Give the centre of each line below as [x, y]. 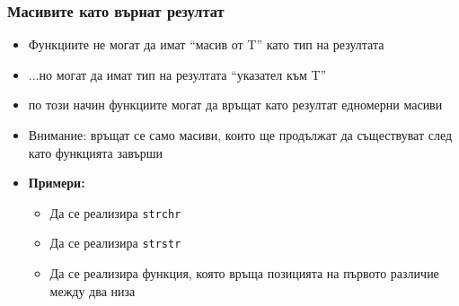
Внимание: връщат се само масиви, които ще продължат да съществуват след [240, 135]
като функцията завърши [95, 152]
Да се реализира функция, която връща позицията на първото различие [244, 273]
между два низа [93, 290]
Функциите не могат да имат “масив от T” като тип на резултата [206, 44]
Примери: [57, 183]
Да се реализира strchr [115, 212]
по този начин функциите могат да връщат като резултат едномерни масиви [235, 105]
